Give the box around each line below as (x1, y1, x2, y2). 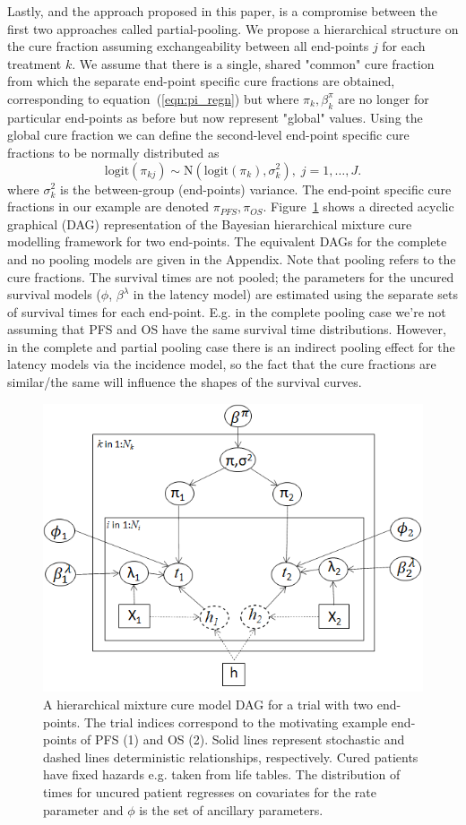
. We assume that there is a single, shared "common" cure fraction (72, 54, 435, 73)
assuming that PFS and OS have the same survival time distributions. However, (7, 320, 446, 339)
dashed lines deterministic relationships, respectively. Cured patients (43, 747, 419, 766)
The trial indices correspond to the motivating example (83, 712, 388, 731)
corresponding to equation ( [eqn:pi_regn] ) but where (7, 89, 299, 107)
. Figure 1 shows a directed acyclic (263, 197, 454, 216)
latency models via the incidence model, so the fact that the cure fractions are (7, 355, 436, 374)
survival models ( (7, 285, 101, 304)
